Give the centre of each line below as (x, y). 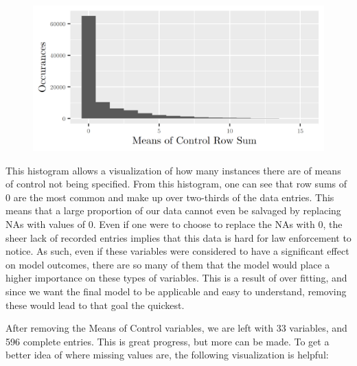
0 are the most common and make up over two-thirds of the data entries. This (170, 197)
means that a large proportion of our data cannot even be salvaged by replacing (173, 210)
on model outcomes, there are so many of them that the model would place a (168, 264)
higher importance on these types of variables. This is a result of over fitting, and (176, 278)
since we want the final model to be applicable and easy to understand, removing (176, 291)
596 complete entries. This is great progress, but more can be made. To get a (168, 341)
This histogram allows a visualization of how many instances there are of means (173, 170)
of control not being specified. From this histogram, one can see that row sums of (176, 184)
